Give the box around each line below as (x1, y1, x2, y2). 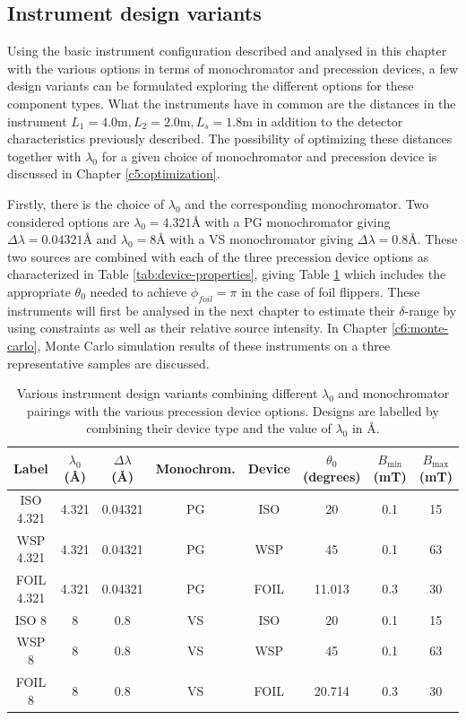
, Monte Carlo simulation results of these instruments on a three (37, 335, 391, 354)
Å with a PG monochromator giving (191, 212, 391, 230)
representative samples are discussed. (7, 353, 210, 372)
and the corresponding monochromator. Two (185, 194, 429, 213)
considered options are (7, 212, 130, 230)
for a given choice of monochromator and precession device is (101, 146, 437, 165)
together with (7, 146, 82, 165)
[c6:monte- (391, 318, 449, 337)
